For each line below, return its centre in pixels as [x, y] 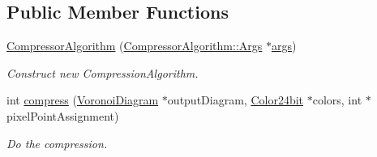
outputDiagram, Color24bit [236, 100]
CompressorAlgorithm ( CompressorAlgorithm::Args [135, 46]
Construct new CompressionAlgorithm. [103, 72]
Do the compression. [57, 143]
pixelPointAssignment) [63, 115]
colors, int [337, 100]
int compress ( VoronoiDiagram [83, 100]
